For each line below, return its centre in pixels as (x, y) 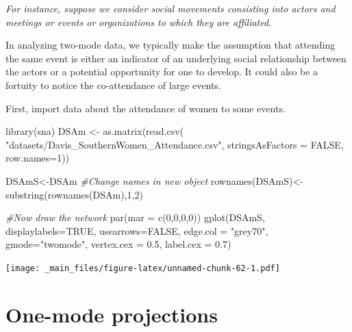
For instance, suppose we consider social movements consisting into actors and (171, 8)
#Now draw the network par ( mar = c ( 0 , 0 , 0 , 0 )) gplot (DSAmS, (135, 217)
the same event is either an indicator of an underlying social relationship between (176, 58)
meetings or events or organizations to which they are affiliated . (139, 22)
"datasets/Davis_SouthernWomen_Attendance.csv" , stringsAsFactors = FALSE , (175, 144)
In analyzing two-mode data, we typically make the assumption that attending (171, 45)
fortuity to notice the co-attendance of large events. (113, 85)
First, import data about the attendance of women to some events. (146, 108)
